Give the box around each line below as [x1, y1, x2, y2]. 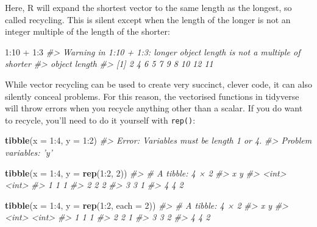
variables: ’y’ [5, 146, 52, 158]
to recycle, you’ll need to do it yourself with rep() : [5, 113, 196, 126]
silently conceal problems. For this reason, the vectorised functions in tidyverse [5, 89, 299, 102]
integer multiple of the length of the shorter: [5, 25, 170, 38]
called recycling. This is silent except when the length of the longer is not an [5, 13, 291, 26]
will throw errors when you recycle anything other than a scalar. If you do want [5, 102, 303, 114]
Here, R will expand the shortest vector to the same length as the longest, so [5, 1, 292, 13]
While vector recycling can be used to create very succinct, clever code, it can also [5, 77, 312, 90]
